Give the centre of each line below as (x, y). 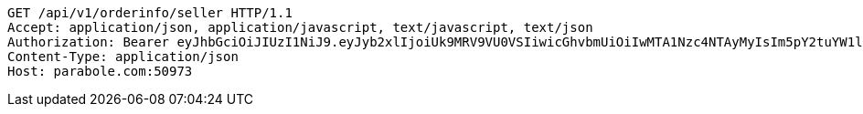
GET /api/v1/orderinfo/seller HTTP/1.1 (150, 13)
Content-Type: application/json (123, 57)
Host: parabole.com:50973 (100, 71)
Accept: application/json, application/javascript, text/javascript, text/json (300, 27)
